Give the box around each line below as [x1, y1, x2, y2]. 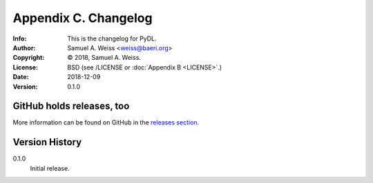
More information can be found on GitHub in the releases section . [12, 118, 200, 127]
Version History [12, 136, 82, 148]
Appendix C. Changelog [12, 10, 153, 25]
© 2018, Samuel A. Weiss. [67, 54, 142, 62]
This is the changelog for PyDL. [67, 34, 157, 43]
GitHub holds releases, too [12, 100, 130, 112]
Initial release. [30, 164, 70, 172]
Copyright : [12, 54, 45, 62]
